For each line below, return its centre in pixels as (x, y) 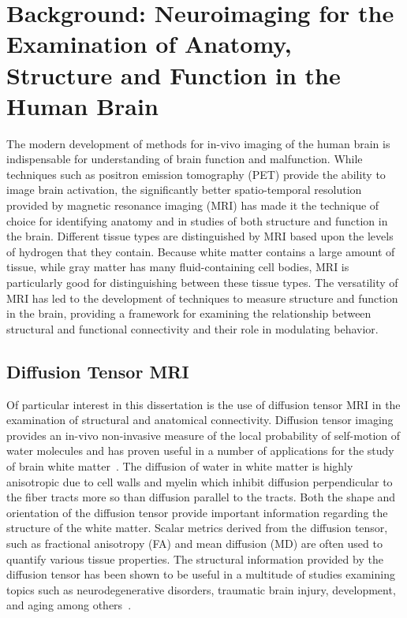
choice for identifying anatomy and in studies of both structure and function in (197, 220)
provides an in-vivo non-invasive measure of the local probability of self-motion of (203, 435)
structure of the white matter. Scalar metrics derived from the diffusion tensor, (197, 528)
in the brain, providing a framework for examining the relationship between (189, 313)
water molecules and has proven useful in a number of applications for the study (200, 450)
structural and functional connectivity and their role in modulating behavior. (192, 328)
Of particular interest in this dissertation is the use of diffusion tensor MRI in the (203, 404)
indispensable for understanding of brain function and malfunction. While (185, 159)
